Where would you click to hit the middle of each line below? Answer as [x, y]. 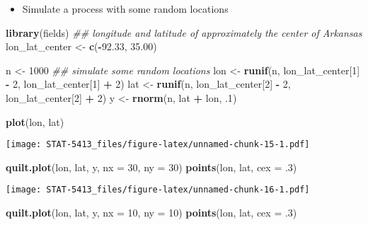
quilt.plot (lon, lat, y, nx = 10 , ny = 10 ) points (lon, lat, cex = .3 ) [151, 213]
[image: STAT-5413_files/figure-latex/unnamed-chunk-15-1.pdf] [158, 145]
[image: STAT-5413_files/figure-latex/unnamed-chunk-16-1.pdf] [158, 190]
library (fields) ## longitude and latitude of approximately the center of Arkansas [184, 32]
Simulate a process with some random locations [125, 8]
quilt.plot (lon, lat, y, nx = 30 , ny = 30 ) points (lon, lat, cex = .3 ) [151, 167]
